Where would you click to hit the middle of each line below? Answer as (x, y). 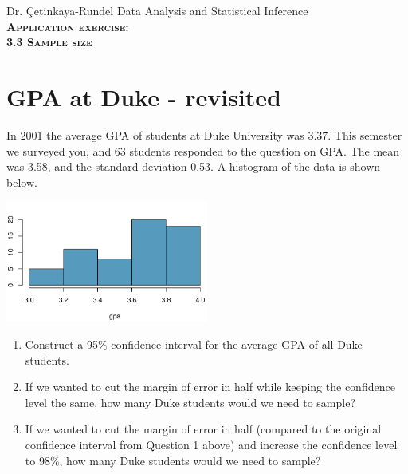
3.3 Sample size (49, 42)
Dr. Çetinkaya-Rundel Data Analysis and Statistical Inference (157, 10)
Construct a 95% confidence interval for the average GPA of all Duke (194, 344)
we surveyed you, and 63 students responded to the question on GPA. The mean (203, 150)
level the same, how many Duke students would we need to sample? (190, 402)
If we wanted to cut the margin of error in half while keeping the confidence (210, 387)
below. (22, 182)
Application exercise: (68, 26)
